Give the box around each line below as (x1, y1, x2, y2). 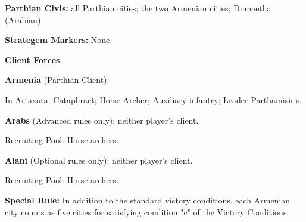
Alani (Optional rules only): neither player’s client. (5, 153, 193, 166)
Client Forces (5, 53, 60, 66)
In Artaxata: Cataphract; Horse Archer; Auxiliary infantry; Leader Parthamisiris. (5, 93, 302, 106)
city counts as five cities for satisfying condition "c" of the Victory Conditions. (5, 205, 289, 218)
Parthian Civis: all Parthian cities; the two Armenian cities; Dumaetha (5, 2, 271, 14)
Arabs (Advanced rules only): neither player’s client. (5, 113, 199, 126)
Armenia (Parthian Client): (5, 73, 110, 86)
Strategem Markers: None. (5, 33, 113, 46)
